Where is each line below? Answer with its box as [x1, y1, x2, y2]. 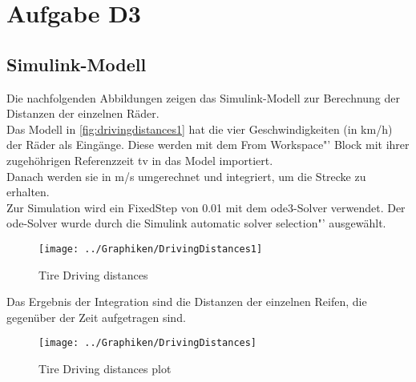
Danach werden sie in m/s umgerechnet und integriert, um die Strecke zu [6, 167, 366, 184]
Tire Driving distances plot [38, 360, 172, 377]
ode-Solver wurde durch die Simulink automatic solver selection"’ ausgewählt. [6, 215, 386, 231]
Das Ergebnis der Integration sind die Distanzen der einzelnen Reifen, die [6, 293, 367, 310]
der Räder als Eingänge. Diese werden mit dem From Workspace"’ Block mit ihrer [6, 136, 410, 153]
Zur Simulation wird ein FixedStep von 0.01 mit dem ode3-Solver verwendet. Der [6, 199, 406, 215]
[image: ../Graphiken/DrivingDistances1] [38, 243, 263, 255]
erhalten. [6, 183, 50, 200]
